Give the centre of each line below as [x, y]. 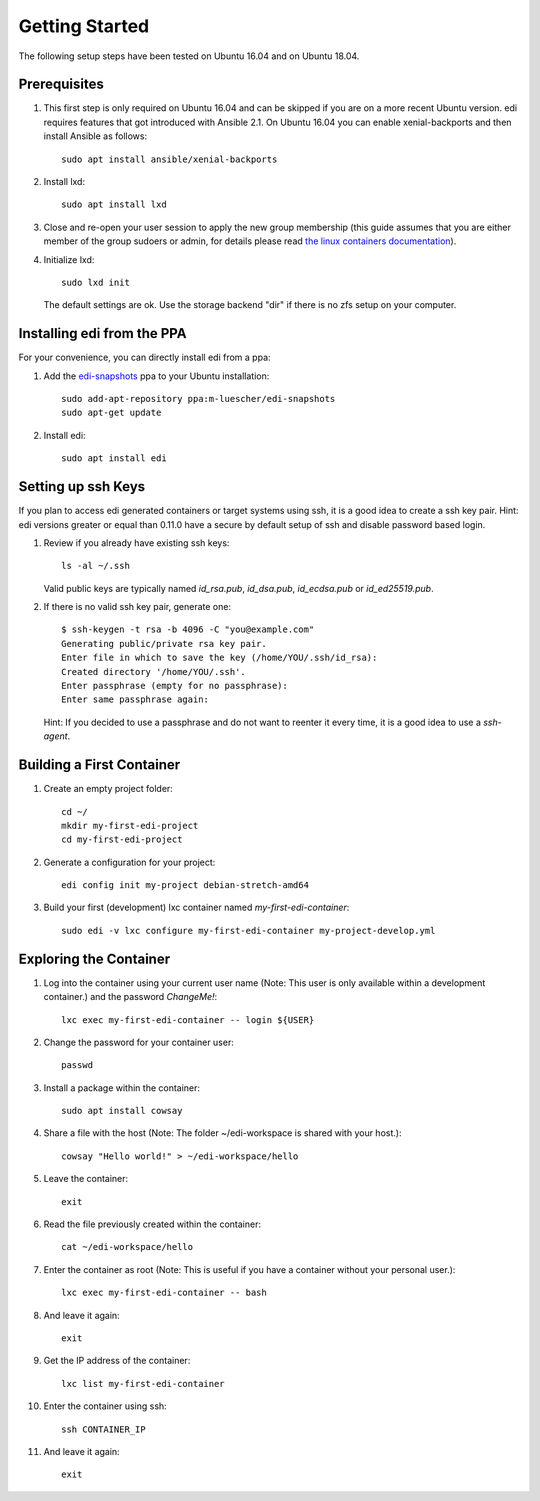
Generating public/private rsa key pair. [164, 643]
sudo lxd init [95, 282]
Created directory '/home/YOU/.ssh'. [154, 671]
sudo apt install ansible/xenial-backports [169, 159]
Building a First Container [99, 765]
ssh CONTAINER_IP [103, 1429]
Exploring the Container [94, 958]
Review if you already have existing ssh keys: [136, 542]
